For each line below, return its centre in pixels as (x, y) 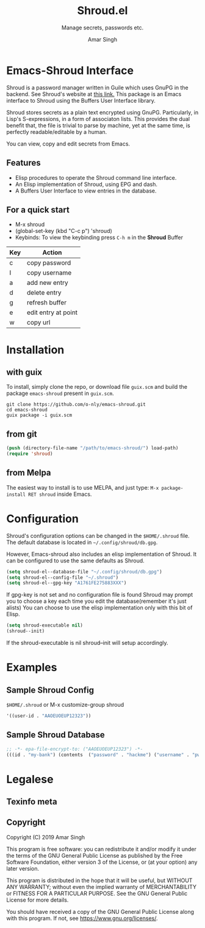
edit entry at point (52, 312)
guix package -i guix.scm (39, 415)
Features (23, 163)
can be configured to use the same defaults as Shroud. (75, 561)
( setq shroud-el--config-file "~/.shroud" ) (63, 577)
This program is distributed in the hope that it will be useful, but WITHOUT (99, 880)
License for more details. (38, 900)
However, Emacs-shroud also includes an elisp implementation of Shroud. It (102, 554)
